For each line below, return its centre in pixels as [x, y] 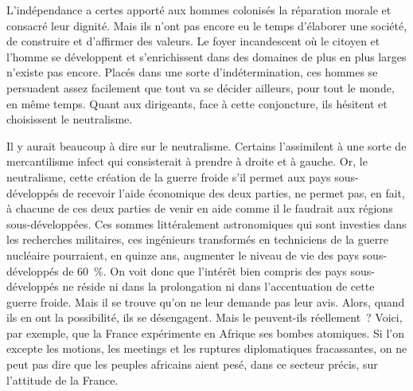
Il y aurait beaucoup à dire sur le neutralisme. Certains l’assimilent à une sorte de [206, 145]
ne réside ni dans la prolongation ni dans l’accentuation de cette [218, 286]
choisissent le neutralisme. [70, 119]
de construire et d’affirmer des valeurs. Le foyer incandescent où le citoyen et [193, 41]
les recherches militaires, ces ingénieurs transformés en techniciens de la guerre [197, 239]
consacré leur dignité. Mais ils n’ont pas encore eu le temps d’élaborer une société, [207, 25]
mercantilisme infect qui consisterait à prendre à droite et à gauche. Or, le [187, 161]
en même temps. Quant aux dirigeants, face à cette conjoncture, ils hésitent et [197, 103]
